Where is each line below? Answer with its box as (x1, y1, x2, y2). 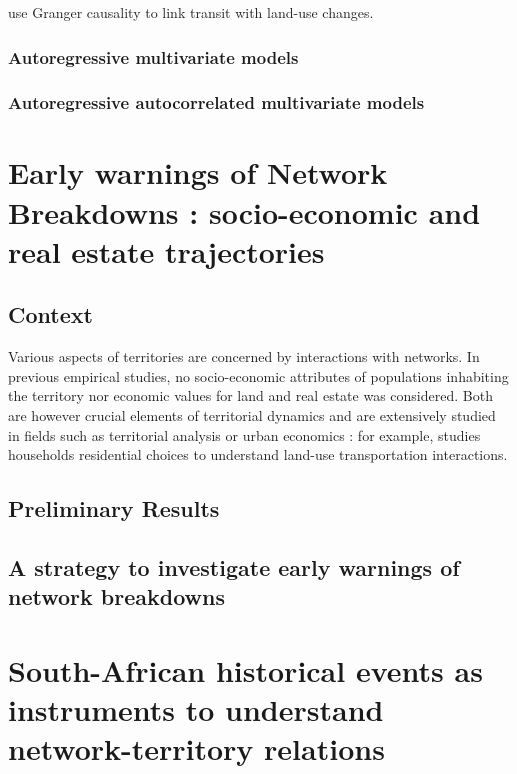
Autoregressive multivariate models (8, 44, 299, 69)
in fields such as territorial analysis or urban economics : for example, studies (8, 424, 481, 445)
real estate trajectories (8, 230, 325, 271)
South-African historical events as (8, 649, 483, 690)
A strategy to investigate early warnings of (8, 551, 460, 582)
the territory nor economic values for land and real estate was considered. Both (8, 385, 493, 406)
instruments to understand (8, 689, 384, 730)
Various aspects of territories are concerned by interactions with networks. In (8, 346, 480, 367)
